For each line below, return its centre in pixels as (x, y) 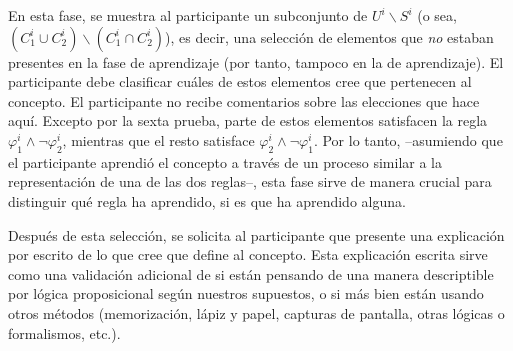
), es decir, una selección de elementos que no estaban (329, 36)
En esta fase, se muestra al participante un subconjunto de (188, 15)
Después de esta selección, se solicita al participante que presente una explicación (256, 234)
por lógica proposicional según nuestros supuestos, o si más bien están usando (246, 293)
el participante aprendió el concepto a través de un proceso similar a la (225, 161)
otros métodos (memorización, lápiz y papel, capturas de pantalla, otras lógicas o (256, 312)
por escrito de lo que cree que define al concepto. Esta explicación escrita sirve (248, 254)
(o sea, (437, 15)
